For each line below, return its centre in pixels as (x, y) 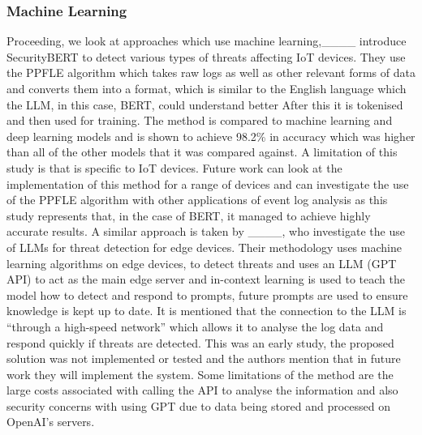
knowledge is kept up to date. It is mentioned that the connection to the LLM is (207, 311)
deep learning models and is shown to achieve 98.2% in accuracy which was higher (211, 136)
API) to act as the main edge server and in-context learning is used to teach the (206, 279)
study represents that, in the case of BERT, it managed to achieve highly (189, 215)
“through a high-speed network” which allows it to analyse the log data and (195, 326)
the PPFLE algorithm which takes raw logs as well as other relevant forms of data (211, 72)
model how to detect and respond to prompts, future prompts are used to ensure (207, 294)
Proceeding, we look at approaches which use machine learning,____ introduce (207, 41)
